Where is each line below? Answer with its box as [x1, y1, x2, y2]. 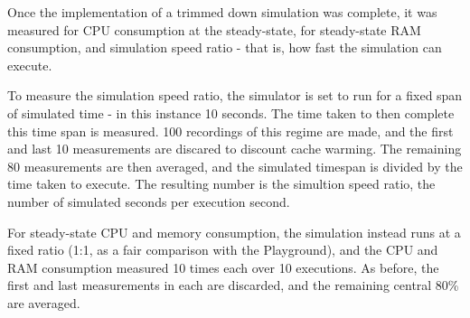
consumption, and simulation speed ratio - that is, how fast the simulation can [7, 38, 442, 57]
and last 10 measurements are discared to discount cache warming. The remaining [7, 139, 462, 158]
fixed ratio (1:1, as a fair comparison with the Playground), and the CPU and [7, 240, 438, 259]
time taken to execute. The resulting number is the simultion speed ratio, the [7, 174, 436, 193]
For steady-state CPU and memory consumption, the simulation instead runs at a [7, 222, 461, 241]
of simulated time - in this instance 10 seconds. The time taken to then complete [7, 103, 455, 122]
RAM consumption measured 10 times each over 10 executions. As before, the [7, 257, 439, 276]
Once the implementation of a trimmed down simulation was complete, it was [7, 3, 437, 21]
